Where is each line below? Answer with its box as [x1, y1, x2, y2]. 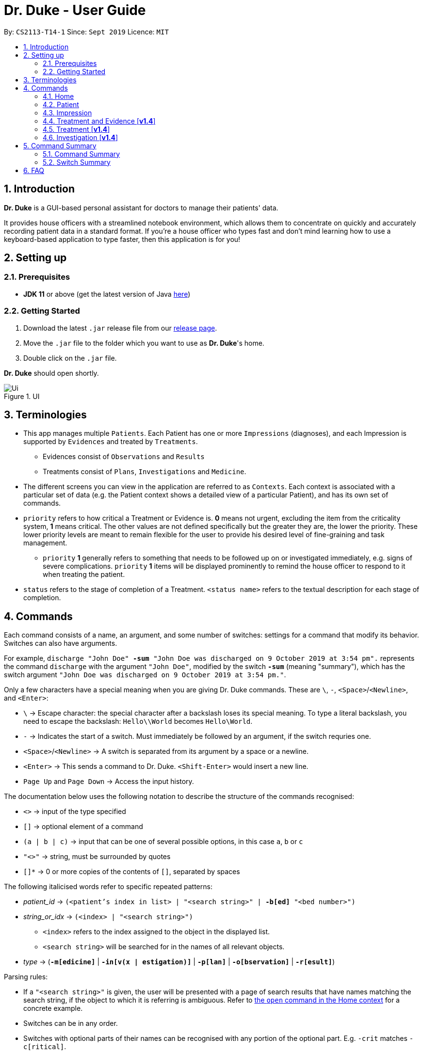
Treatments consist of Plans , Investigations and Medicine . [43, 467, 246, 476]
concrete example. [23, 1004, 83, 1013]
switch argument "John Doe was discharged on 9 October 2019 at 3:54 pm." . [4, 671, 286, 679]
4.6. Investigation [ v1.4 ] [43, 133, 118, 142]
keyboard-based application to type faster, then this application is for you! [4, 235, 241, 243]
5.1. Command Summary [43, 149, 120, 158]
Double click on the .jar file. [23, 353, 117, 362]
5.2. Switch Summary [43, 158, 111, 166]
